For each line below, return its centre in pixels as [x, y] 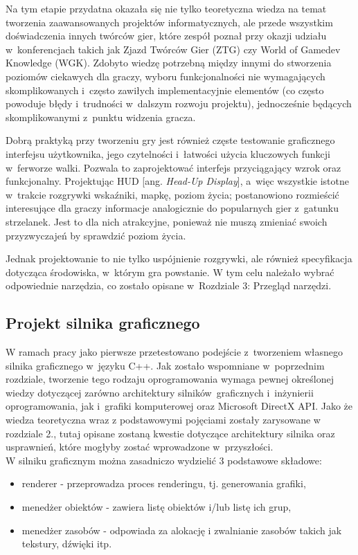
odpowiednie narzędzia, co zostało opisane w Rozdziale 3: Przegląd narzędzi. [169, 285]
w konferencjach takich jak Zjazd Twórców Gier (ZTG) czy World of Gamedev [173, 49]
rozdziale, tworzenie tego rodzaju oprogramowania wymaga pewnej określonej [170, 379]
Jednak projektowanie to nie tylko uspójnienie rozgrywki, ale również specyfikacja [179, 258]
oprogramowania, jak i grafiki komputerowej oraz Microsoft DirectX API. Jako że [179, 406]
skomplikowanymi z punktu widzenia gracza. [101, 117]
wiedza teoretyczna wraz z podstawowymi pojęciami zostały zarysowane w [163, 420]
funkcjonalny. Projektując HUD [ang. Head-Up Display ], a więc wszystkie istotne [178, 181]
